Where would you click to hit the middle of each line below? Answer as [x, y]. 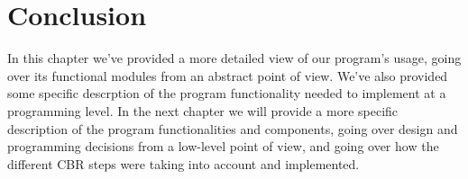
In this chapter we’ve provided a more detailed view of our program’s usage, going [234, 58]
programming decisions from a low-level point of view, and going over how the [223, 146]
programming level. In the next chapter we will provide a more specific [203, 110]
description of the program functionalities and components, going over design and [233, 128]
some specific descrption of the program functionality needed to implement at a [227, 93]
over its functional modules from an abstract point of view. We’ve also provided [228, 75]
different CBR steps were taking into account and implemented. [184, 163]
